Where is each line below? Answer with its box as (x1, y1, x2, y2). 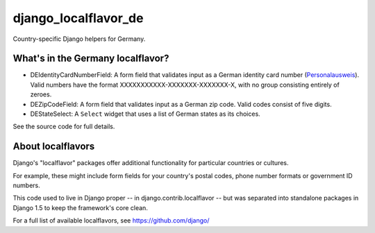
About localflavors (12, 141, 95, 153)
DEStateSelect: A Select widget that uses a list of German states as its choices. (30, 110, 260, 118)
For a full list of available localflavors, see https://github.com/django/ (12, 216, 210, 225)
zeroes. (30, 90, 52, 98)
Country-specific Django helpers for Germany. (12, 35, 146, 43)
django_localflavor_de (12, 10, 144, 26)
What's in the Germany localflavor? (12, 53, 169, 64)
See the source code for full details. (12, 122, 115, 131)
